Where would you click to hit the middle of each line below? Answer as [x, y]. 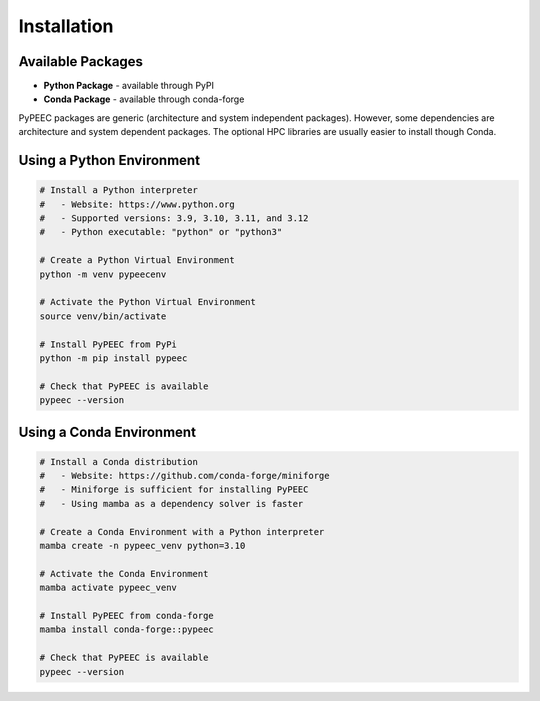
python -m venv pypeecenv [103, 274]
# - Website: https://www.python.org [137, 204]
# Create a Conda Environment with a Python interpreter [182, 531]
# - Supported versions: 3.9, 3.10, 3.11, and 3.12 [174, 218]
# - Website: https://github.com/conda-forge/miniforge [184, 476]
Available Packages [81, 61]
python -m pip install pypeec [113, 358]
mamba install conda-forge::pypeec [126, 629]
